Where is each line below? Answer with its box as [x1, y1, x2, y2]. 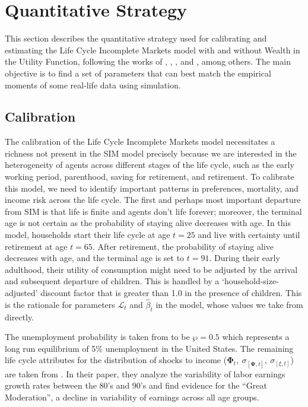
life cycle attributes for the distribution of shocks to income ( [5, 354, 227, 366]
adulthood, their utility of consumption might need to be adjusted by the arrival [5, 263, 298, 275]
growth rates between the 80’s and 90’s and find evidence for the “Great [5, 379, 267, 392]
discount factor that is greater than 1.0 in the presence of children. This [40, 287, 302, 299]
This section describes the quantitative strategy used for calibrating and [5, 32, 267, 44]
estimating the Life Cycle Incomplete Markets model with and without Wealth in [5, 43, 300, 56]
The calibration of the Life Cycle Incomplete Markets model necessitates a [5, 135, 275, 148]
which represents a [222, 330, 290, 343]
